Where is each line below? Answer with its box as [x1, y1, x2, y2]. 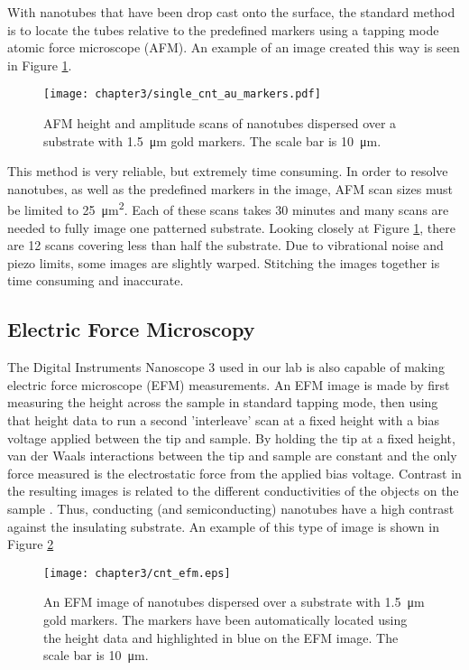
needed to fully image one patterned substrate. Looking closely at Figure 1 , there [7, 218, 456, 237]
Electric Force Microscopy [7, 315, 255, 343]
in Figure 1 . [7, 55, 72, 74]
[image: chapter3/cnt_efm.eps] [43, 566, 231, 580]
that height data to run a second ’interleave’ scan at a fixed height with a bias [7, 411, 440, 430]
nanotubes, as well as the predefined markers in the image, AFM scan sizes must [7, 179, 453, 198]
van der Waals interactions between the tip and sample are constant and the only [7, 446, 457, 465]
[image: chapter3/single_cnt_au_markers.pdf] [43, 88, 321, 101]
